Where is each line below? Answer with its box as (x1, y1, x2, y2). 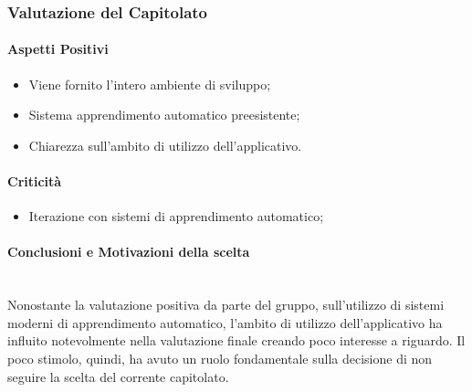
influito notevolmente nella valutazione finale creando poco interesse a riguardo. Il (7, 331, 466, 350)
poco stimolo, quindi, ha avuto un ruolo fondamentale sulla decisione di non (7, 348, 433, 367)
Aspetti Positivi (7, 39, 109, 58)
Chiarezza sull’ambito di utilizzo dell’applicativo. (28, 135, 302, 154)
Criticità (7, 172, 62, 191)
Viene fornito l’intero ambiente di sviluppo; (28, 74, 271, 93)
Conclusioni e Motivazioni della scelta (7, 242, 250, 261)
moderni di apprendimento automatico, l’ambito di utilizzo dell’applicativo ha (7, 313, 443, 332)
